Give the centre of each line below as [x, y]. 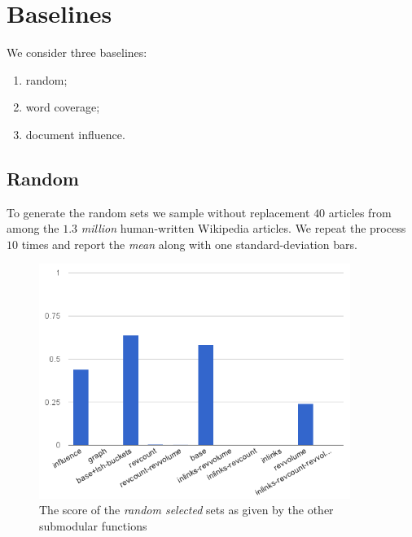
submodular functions [93, 525]
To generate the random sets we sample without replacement [158, 212]
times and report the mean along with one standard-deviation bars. [189, 244]
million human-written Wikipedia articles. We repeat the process [243, 228]
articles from [360, 212]
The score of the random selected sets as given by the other [186, 510]
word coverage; [63, 107]
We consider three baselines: [77, 52]
